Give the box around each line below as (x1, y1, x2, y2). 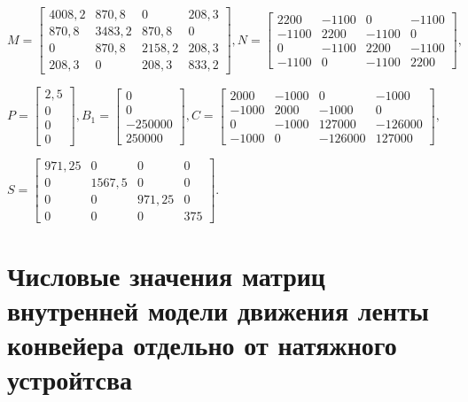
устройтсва (7, 361, 133, 398)
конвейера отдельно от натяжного (7, 326, 397, 362)
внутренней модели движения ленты (7, 291, 429, 328)
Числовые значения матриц (7, 257, 325, 293)
